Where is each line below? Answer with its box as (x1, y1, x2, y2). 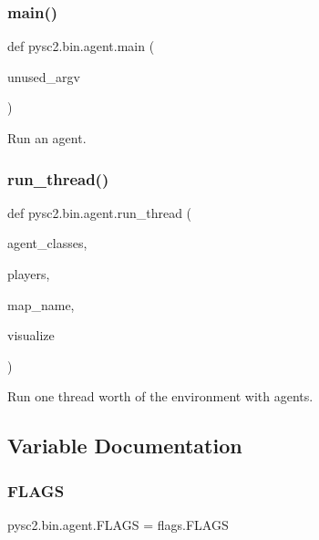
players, (7, 265, 50, 283)
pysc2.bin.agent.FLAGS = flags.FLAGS (7, 514, 229, 534)
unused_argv (7, 67, 80, 86)
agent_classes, (7, 234, 87, 253)
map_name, (7, 295, 75, 314)
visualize (7, 326, 55, 345)
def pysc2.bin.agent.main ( (7, 36, 155, 56)
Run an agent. (7, 129, 87, 147)
